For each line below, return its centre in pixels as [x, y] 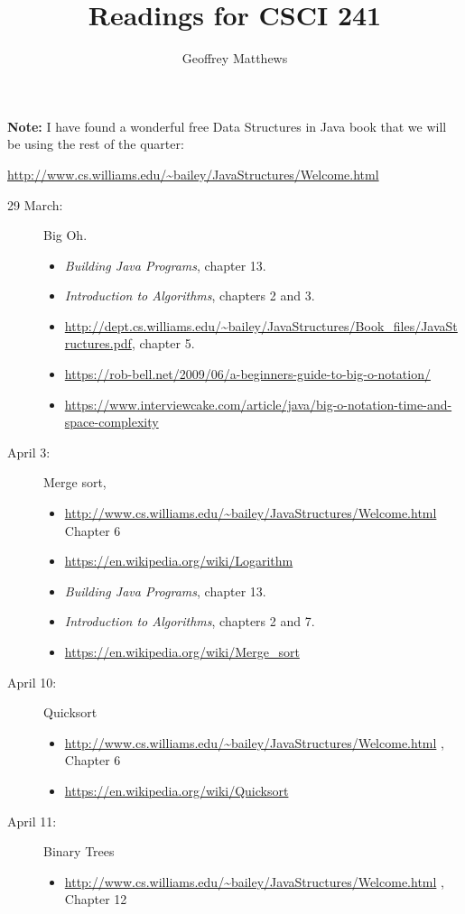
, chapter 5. [163, 343]
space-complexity [112, 422]
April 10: [32, 682]
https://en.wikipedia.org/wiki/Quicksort [177, 790]
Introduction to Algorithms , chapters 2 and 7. [190, 621]
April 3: [29, 452]
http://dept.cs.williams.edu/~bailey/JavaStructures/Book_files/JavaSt [261, 325]
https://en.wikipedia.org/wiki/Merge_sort [182, 651]
